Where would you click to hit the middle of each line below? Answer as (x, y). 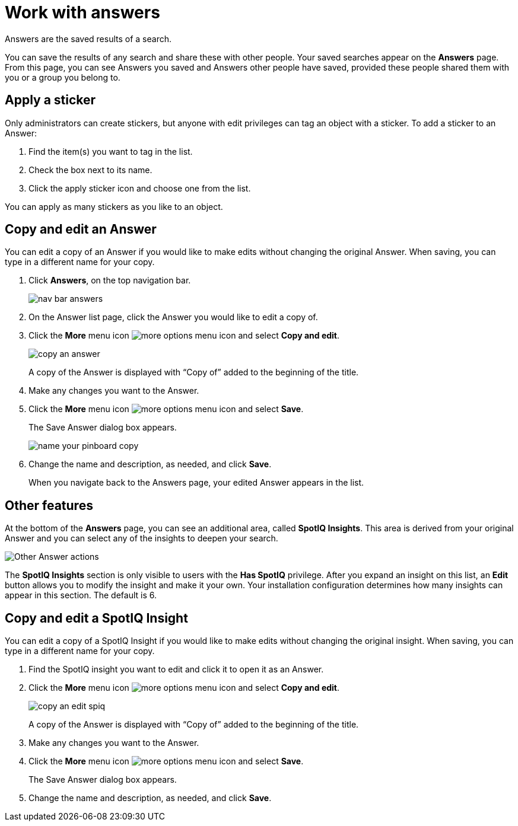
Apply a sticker (50, 100)
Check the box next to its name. (90, 170)
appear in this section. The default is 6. (81, 595)
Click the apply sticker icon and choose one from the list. (140, 188)
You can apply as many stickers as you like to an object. (114, 206)
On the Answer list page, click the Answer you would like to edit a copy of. (173, 317)
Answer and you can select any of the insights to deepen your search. (142, 538)
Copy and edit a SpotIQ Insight (96, 618)
